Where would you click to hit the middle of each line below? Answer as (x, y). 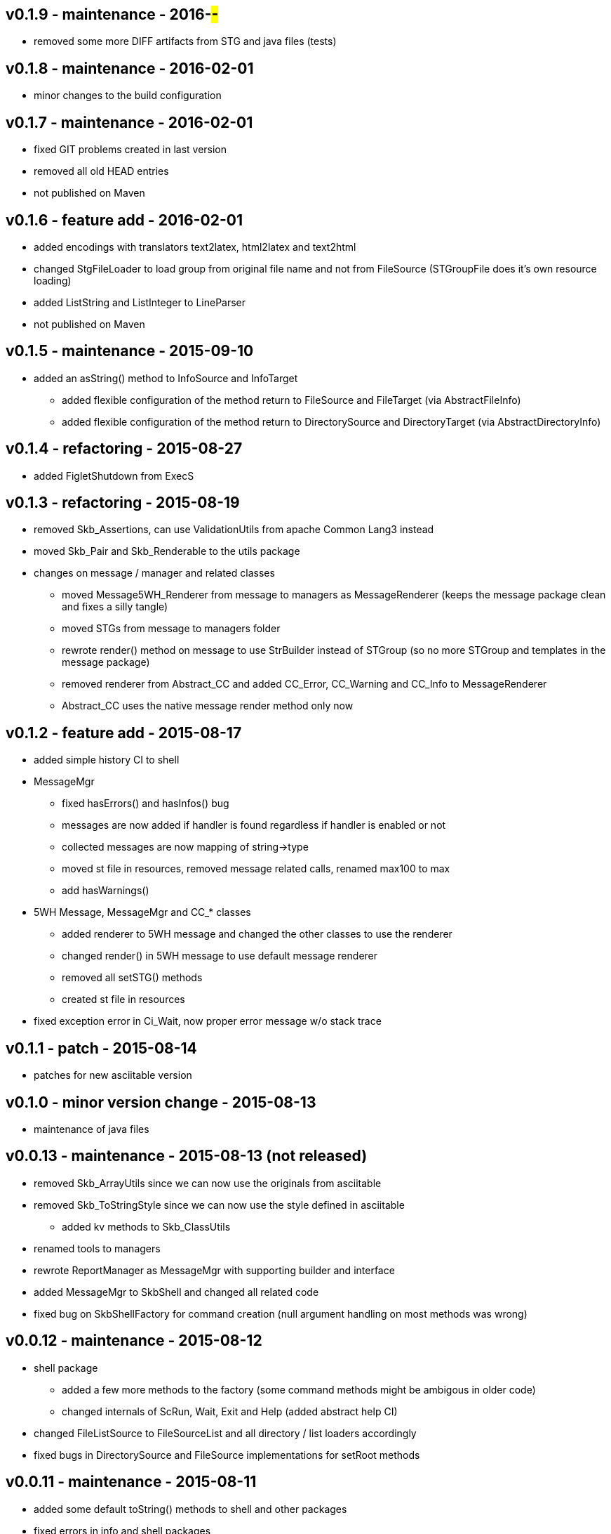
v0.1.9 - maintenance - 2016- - (112, 14)
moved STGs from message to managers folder (171, 629)
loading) (53, 280)
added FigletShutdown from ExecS (114, 476)
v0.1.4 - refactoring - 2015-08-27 (124, 449)
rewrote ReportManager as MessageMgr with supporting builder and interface (214, 1270)
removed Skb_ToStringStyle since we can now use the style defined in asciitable (219, 1205)
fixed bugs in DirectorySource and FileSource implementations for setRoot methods (227, 1455)
